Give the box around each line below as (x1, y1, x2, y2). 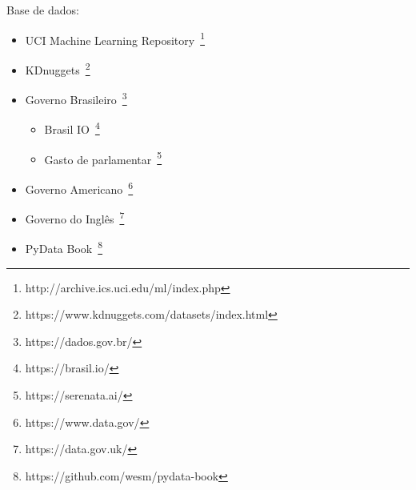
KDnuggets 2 (25, 58, 90, 78)
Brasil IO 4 (44, 118, 100, 137)
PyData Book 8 (25, 238, 103, 256)
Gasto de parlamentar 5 (44, 148, 162, 167)
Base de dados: (6, 2, 79, 18)
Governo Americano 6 (25, 178, 134, 197)
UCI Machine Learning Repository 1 (25, 29, 205, 48)
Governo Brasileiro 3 (25, 89, 127, 107)
